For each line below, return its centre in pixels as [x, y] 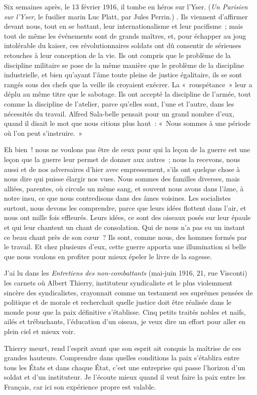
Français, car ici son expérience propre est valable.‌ [80, 386]
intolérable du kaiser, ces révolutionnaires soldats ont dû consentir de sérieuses [123, 45]
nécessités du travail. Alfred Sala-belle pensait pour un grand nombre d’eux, [119, 113]
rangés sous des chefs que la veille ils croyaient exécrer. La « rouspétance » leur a [128, 84]
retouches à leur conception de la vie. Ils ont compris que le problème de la [117, 55]
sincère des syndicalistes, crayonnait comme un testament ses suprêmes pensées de [128, 292]
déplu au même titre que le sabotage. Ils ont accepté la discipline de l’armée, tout [128, 94]
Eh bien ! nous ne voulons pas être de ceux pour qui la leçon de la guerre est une [127, 149]
